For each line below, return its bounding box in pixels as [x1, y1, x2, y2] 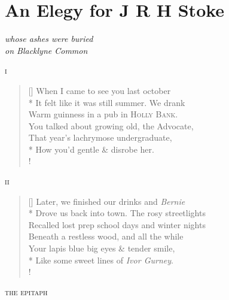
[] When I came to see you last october [28, 84, 171, 96]
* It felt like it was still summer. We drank [28, 96, 185, 108]
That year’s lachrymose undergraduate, [28, 131, 172, 144]
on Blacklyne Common [5, 44, 88, 56]
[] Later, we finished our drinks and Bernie [28, 195, 185, 207]
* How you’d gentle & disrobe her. [28, 143, 154, 155]
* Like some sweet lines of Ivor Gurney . [28, 253, 173, 266]
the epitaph [5, 285, 48, 298]
